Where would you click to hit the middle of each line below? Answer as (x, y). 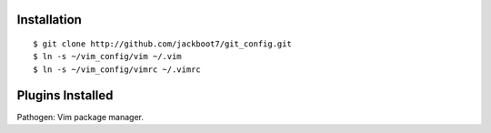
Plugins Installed (65, 95)
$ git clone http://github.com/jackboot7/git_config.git (163, 44)
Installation (49, 20)
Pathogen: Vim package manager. (80, 117)
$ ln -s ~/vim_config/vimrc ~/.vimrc (117, 69)
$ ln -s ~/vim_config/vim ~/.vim (107, 56)
